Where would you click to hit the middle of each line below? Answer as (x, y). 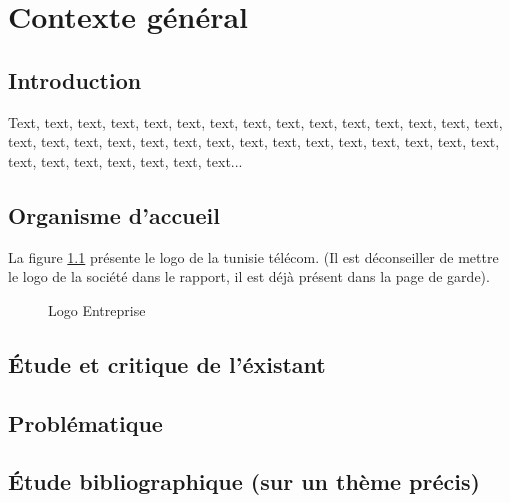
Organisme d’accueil (114, 214)
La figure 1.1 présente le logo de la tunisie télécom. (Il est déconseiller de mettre (253, 256)
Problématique (85, 422)
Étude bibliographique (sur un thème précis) (244, 481)
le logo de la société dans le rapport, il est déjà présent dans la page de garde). (249, 276)
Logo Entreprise (97, 309)
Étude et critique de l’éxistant (167, 363)
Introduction (75, 79)
